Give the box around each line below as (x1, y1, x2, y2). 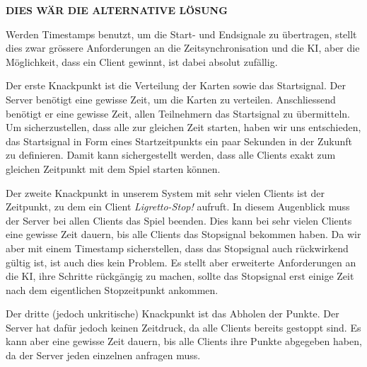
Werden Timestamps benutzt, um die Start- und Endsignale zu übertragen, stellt (6, 26, 357, 41)
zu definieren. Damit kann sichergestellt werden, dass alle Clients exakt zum (6, 147, 336, 162)
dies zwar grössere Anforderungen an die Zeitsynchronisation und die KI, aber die (6, 40, 360, 55)
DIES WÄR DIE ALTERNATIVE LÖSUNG (6, 3, 228, 17)
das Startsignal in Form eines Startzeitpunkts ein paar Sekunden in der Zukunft (6, 133, 352, 148)
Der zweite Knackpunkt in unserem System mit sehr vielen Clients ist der (6, 185, 325, 200)
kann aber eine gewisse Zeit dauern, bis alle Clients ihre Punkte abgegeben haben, (6, 334, 362, 349)
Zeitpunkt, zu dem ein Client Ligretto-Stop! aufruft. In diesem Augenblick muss (6, 199, 350, 214)
